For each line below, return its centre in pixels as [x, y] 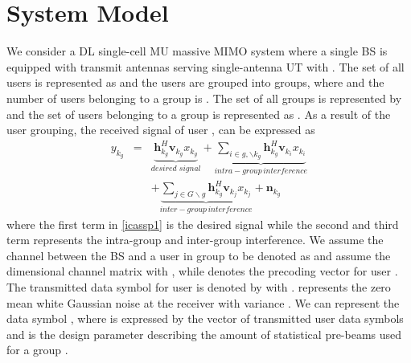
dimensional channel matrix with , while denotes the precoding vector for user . [202, 271]
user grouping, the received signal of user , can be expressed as [161, 130]
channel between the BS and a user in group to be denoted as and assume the [199, 255]
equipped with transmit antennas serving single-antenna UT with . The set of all [205, 66]
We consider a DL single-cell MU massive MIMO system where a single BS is [197, 51]
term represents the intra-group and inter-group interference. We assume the [195, 240]
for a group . [37, 350]
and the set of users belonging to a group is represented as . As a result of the [199, 114]
